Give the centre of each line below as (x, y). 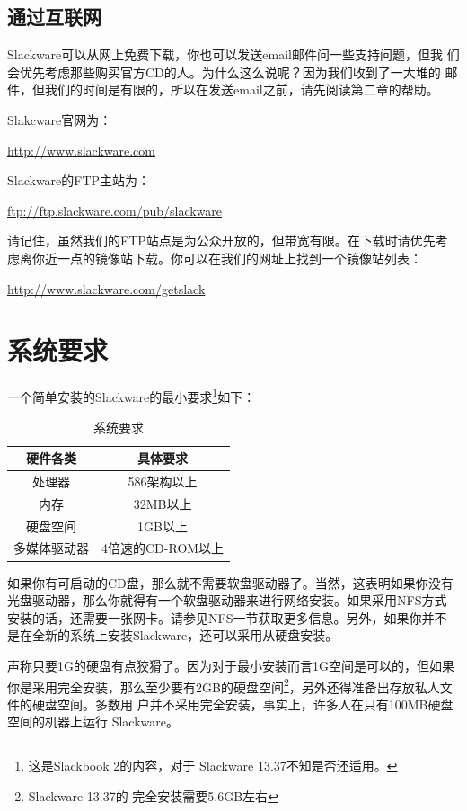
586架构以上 (163, 481)
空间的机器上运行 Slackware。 (93, 722)
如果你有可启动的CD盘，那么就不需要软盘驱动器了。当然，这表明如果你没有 (230, 582)
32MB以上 (163, 503)
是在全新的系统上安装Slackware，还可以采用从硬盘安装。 (173, 635)
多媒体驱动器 (51, 548)
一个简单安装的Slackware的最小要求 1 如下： (132, 395)
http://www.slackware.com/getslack (106, 288)
